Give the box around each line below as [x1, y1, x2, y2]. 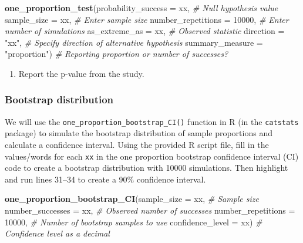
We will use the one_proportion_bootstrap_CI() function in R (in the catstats [5, 115, 299, 127]
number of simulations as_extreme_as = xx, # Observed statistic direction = [5, 25, 285, 37]
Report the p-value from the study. [18, 67, 144, 79]
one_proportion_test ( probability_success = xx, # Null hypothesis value [5, 2, 278, 14]
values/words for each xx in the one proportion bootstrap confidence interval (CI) [5, 150, 299, 162]
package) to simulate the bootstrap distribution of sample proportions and [5, 127, 272, 139]
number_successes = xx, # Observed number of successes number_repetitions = [5, 204, 295, 217]
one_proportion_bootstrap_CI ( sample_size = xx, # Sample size [5, 193, 260, 205]
